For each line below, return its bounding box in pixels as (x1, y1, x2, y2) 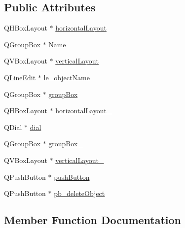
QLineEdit (4, 72, 36, 82)
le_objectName (43, 72, 90, 82)
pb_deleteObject (54, 188, 105, 198)
